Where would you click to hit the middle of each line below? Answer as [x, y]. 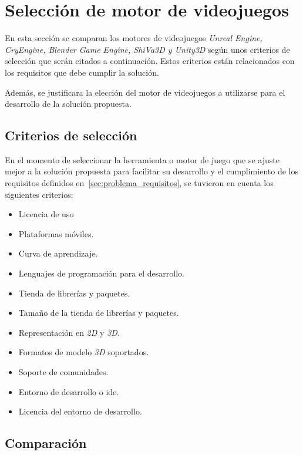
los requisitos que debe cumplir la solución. [82, 72]
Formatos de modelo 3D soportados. [84, 352]
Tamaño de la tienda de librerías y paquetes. [99, 313]
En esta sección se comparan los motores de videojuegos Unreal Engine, [134, 38]
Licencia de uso [46, 214]
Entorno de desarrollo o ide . [69, 391]
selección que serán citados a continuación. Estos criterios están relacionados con [150, 61]
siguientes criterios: [39, 194]
